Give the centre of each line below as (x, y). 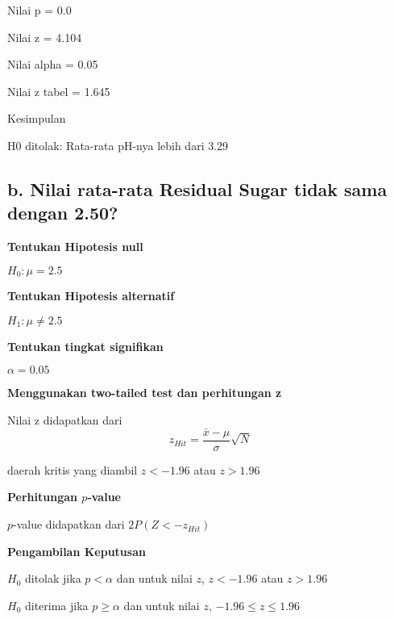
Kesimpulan (37, 118)
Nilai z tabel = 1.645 (59, 91)
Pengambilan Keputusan (77, 551)
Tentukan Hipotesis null (75, 247)
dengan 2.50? (63, 213)
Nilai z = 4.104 (45, 37)
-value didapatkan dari (69, 524)
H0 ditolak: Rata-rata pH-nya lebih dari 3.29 (118, 145)
